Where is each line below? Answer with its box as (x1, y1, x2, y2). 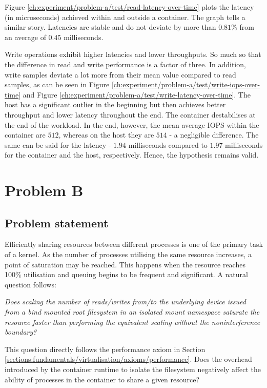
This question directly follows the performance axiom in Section (5, 343, 206, 354)
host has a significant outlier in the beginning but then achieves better (5, 99, 226, 110)
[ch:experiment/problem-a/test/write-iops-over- (111, 79, 260, 90)
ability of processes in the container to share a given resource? (5, 374, 200, 384)
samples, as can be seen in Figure (5, 79, 110, 90)
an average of (5, 31, 46, 42)
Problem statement (5, 215, 109, 230)
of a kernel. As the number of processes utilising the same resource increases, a (5, 249, 252, 260)
